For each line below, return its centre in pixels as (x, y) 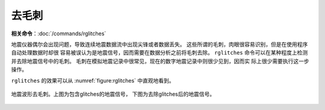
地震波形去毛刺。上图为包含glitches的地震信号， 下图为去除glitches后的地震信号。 (113, 94)
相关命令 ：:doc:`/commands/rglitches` (59, 33)
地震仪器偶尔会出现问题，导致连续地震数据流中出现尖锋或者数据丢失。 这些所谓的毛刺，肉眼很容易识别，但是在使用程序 (159, 44)
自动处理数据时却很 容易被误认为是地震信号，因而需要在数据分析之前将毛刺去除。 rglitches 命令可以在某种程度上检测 (159, 53)
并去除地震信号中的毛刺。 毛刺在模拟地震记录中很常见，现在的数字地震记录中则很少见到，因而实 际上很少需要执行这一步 (160, 61)
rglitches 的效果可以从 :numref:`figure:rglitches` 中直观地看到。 (93, 80)
